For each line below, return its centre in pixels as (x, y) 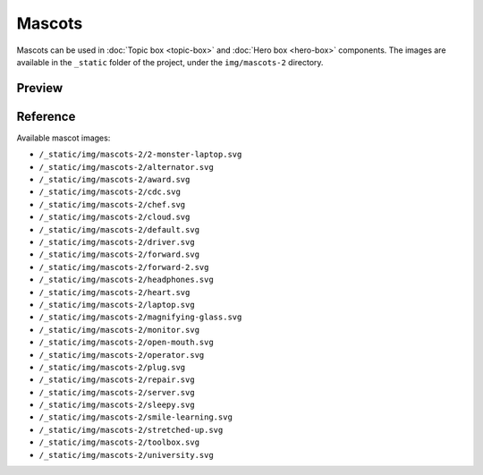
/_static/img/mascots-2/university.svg (126, 455)
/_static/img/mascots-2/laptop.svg (117, 305)
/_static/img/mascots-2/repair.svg (117, 380)
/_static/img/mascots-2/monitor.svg (119, 330)
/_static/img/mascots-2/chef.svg (112, 204)
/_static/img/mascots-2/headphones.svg (126, 280)
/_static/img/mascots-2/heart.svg (114, 292)
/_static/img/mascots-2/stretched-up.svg (131, 430)
